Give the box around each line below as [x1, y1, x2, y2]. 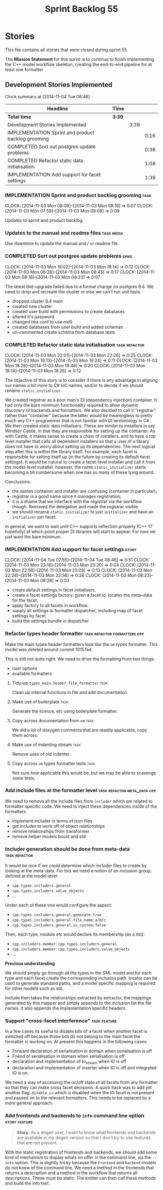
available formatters [12, 670, 52, 676]
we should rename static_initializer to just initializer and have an [12, 509, 154, 515]
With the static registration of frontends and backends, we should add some [5, 1149, 157, 1155]
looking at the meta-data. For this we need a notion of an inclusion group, [5, 868, 152, 874]
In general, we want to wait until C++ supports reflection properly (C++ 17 [5, 523, 153, 529]
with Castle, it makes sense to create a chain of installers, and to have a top [5, 433, 156, 439]
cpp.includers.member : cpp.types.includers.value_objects [12, 946, 130, 952]
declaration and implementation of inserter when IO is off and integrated [12, 1065, 157, 1071]
